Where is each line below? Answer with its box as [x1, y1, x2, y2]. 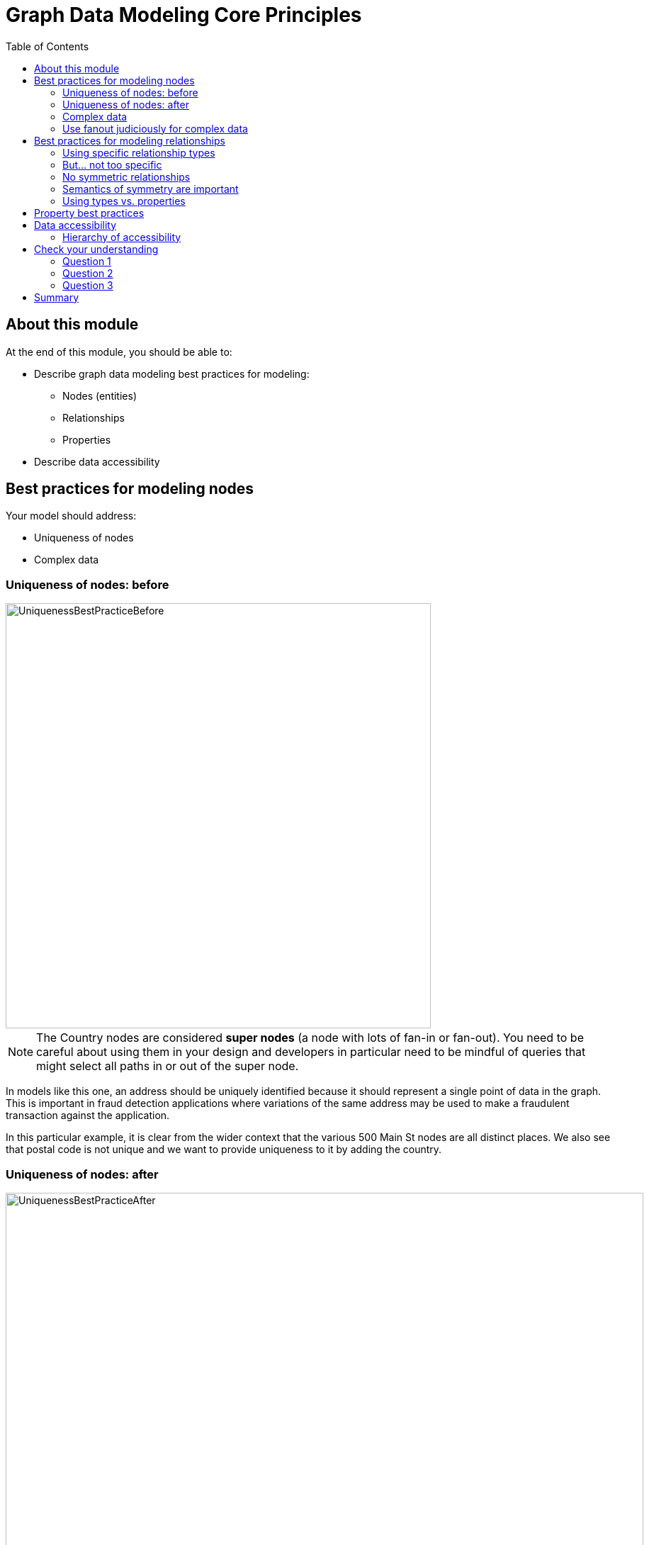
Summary [34, 291, 79, 303]
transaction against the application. [6, 1109, 170, 1122]
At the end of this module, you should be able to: [6, 345, 232, 358]
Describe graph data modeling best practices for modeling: [34, 367, 310, 380]
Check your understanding [34, 242, 159, 255]
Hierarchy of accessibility [62, 230, 181, 243]
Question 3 [62, 279, 113, 291]
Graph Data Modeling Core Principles [6, 3, 362, 27]
